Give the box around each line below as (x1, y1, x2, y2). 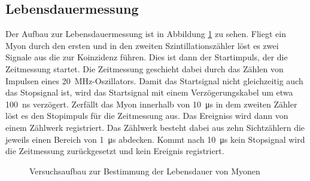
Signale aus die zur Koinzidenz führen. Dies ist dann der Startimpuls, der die (5, 51, 288, 63)
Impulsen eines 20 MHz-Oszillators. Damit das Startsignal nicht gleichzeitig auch (5, 74, 303, 87)
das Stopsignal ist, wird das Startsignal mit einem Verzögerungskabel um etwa (5, 86, 293, 99)
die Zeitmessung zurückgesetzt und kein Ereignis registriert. (5, 145, 224, 157)
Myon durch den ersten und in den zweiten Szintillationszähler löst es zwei (5, 39, 279, 51)
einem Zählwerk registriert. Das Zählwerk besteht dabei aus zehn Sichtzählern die (5, 121, 305, 133)
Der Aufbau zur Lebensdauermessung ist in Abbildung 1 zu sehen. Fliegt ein (5, 27, 286, 40)
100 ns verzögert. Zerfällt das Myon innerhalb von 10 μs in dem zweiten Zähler (5, 97, 297, 110)
